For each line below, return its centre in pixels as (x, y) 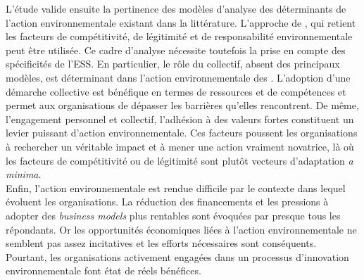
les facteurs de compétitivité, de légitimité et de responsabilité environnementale (179, 36)
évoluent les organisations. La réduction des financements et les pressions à (167, 202)
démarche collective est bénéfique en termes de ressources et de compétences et (176, 91)
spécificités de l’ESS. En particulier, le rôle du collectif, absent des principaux (173, 64)
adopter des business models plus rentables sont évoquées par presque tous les (173, 215)
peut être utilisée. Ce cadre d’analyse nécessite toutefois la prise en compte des (176, 50)
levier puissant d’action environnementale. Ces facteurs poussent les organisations (182, 133)
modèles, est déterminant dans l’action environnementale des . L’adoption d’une (178, 77)
